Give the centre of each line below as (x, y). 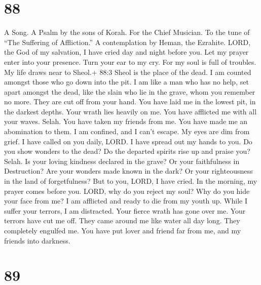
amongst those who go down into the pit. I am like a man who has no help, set (126, 82)
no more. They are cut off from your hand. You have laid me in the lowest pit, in (130, 101)
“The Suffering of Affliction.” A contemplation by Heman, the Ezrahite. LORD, (127, 42)
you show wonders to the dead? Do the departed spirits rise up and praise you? (127, 151)
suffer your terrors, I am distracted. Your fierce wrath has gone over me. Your (125, 210)
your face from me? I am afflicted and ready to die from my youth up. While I (126, 201)
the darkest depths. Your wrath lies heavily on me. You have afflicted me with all (130, 111)
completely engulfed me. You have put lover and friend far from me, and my (123, 230)
